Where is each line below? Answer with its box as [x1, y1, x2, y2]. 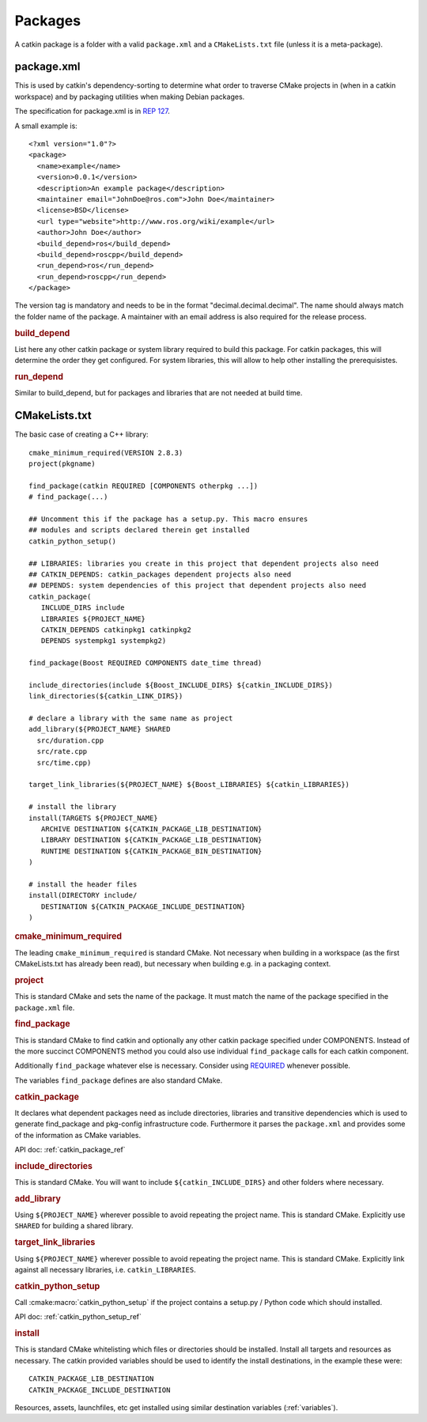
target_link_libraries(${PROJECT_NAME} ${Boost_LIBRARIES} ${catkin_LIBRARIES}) [28, 780, 350, 789]
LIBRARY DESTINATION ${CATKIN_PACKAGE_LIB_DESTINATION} [40, 835, 263, 845]
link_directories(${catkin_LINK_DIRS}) [28, 692, 183, 701]
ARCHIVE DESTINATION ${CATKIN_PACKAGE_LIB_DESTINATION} [40, 824, 263, 834]
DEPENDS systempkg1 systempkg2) [40, 637, 167, 645]
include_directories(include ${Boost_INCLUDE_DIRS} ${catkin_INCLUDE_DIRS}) [28, 680, 334, 690]
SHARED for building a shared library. [14, 1221, 134, 1231]
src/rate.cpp [36, 747, 88, 756]
